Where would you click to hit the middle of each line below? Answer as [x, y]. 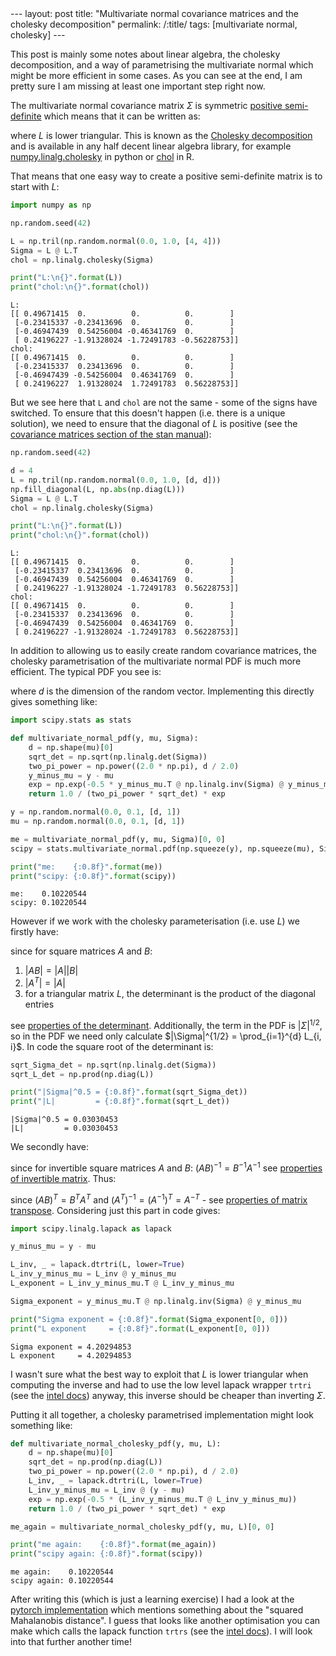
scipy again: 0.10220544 [62, 1581]
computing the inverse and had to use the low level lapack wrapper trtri [161, 1384]
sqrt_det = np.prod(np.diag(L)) [95, 1462]
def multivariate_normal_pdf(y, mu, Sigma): [104, 738]
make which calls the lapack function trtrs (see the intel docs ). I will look [161, 1631]
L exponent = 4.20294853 [71, 1355]
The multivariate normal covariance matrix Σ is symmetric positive [146, 105]
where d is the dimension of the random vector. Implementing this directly [162, 691]
